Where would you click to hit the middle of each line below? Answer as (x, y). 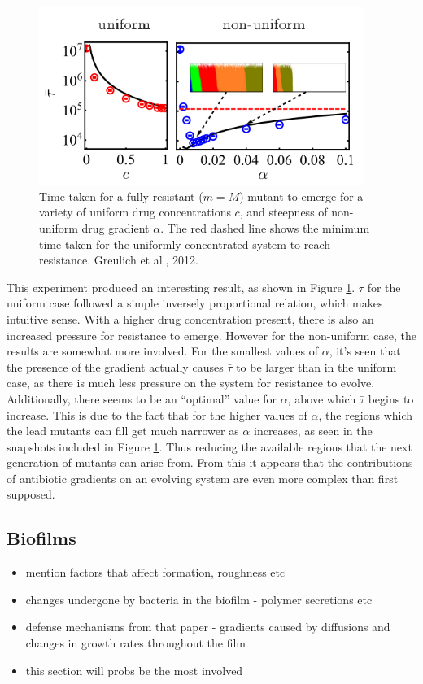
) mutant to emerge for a (301, 196)
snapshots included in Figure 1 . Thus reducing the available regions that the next (209, 446)
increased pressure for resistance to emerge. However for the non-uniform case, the (211, 335)
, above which (322, 398)
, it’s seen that (365, 351)
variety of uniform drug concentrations (135, 212)
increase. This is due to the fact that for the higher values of (157, 414)
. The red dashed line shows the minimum (265, 227)
